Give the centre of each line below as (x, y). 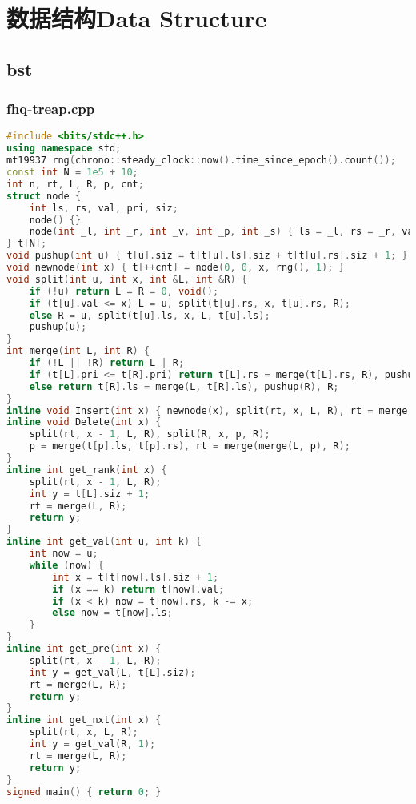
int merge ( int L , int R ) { (78, 351)
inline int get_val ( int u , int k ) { (104, 542)
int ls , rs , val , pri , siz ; (104, 208)
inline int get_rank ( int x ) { (87, 470)
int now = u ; (64, 553)
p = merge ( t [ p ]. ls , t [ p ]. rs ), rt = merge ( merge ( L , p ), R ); (190, 446)
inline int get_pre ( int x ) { (84, 649)
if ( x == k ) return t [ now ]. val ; (138, 589)
